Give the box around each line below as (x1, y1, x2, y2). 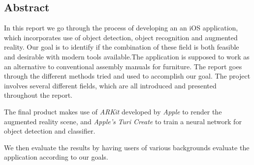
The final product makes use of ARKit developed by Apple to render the (4, 106, 222, 116)
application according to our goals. (4, 152, 108, 162)
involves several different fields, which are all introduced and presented (4, 80, 217, 90)
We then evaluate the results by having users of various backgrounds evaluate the (4, 142, 250, 152)
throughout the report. (4, 90, 72, 100)
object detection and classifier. (4, 126, 95, 136)
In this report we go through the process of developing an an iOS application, (4, 23, 238, 33)
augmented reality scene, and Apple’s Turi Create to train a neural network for (4, 116, 242, 126)
